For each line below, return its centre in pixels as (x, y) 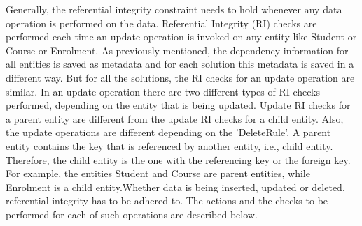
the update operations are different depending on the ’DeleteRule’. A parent (168, 132)
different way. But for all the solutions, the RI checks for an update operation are (180, 77)
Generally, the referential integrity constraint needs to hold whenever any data (174, 9)
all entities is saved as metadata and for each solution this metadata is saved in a (180, 64)
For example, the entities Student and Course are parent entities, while (158, 173)
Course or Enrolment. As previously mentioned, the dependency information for (177, 50)
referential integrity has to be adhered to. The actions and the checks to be (167, 201)
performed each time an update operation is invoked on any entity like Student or (181, 37)
